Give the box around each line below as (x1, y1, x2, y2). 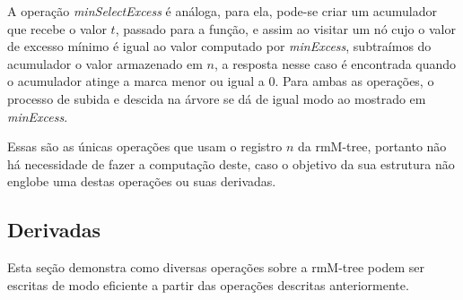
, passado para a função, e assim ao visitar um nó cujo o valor (115, 19, 456, 38)
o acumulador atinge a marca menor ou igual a (7, 72, 265, 90)
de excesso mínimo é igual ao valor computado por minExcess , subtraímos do (7, 37, 432, 56)
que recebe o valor (7, 19, 107, 38)
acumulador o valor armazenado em (7, 54, 203, 73)
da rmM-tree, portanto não (297, 137, 447, 156)
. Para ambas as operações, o (275, 72, 434, 90)
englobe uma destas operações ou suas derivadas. (7, 172, 276, 191)
